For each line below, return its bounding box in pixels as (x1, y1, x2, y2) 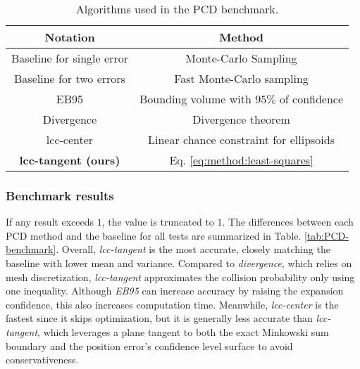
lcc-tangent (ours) (19, 152, 120, 168)
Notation (44, 29, 95, 45)
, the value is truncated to (101, 214, 214, 229)
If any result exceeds (6, 214, 94, 229)
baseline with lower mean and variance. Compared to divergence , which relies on (6, 256, 352, 270)
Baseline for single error (11, 50, 128, 66)
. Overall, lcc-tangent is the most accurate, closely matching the (56, 242, 330, 257)
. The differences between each (222, 214, 354, 229)
